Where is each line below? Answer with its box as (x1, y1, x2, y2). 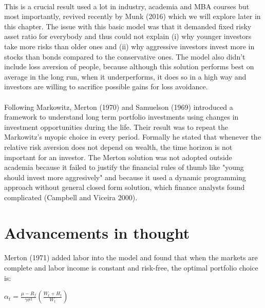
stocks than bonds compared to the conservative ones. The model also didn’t (4, 51, 245, 62)
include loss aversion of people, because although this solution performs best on (4, 61, 254, 72)
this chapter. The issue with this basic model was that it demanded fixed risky (4, 21, 252, 31)
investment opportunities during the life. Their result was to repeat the (4, 121, 229, 132)
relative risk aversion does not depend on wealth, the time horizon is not (4, 141, 233, 152)
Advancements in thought (4, 222, 190, 243)
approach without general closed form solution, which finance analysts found (4, 182, 245, 192)
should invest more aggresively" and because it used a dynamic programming (4, 171, 246, 182)
